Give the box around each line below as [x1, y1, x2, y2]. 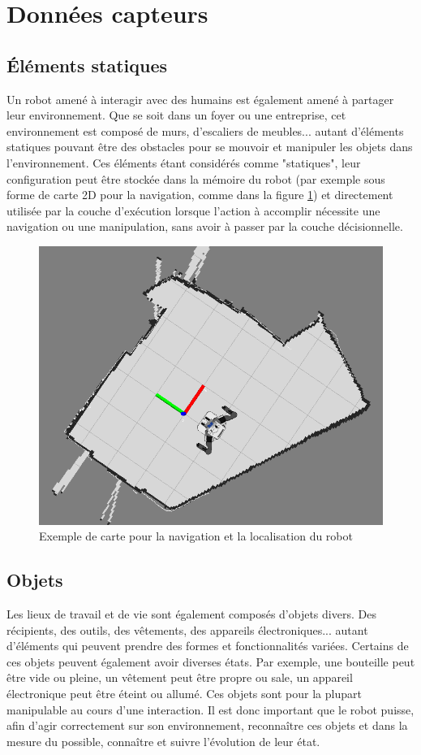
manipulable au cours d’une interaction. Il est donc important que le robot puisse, [6, 701, 415, 718]
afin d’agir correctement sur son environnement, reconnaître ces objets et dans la [6, 717, 408, 734]
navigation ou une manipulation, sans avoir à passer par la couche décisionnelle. [6, 218, 403, 235]
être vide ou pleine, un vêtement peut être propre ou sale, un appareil [6, 669, 353, 686]
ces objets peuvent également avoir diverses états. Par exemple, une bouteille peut [6, 653, 415, 670]
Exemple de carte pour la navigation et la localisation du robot [39, 527, 353, 545]
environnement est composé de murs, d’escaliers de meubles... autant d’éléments [6, 122, 404, 139]
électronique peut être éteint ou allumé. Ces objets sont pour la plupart [6, 685, 362, 702]
